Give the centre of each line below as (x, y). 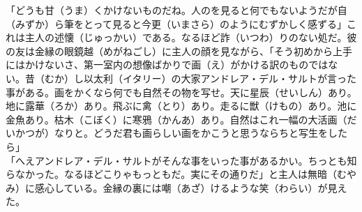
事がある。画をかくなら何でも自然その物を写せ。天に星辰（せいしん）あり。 (181, 92)
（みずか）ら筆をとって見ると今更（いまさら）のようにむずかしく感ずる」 (176, 23)
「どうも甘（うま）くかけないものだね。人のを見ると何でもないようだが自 (176, 10)
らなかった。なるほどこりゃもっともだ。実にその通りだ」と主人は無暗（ (171, 174)
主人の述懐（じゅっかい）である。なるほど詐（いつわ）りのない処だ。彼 (191, 37)
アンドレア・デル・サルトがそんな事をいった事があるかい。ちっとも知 (196, 160)
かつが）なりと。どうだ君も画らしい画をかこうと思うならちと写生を (171, 133)
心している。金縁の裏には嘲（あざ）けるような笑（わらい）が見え (196, 187)
